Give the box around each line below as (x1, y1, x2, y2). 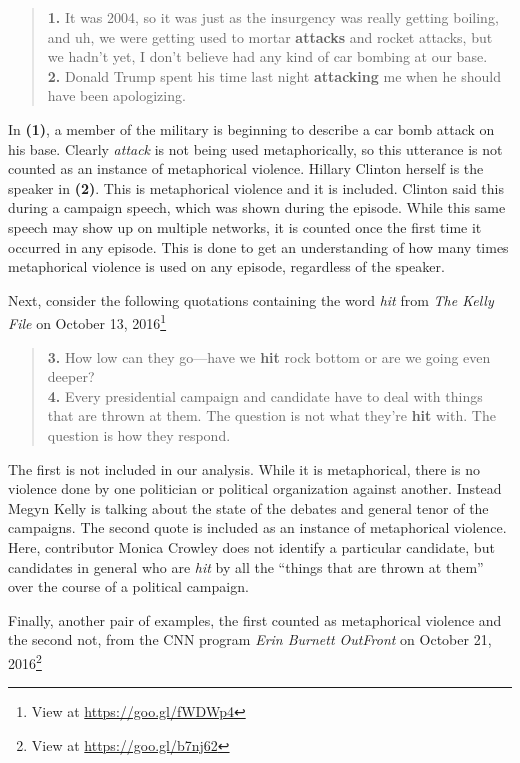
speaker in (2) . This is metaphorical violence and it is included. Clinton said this (8, 177, 504, 198)
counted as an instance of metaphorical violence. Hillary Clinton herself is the (8, 158, 484, 179)
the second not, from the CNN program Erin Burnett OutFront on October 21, (8, 629, 492, 650)
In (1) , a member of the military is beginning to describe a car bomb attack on (8, 118, 495, 139)
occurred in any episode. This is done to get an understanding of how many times (8, 236, 509, 257)
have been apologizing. (47, 85, 186, 106)
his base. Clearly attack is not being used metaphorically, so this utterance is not (8, 138, 503, 159)
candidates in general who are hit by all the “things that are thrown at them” (8, 556, 484, 577)
